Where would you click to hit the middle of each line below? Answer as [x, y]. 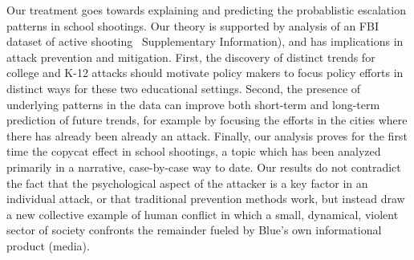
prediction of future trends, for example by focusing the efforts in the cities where [207, 120]
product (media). [48, 245]
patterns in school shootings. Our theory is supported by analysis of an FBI [193, 25]
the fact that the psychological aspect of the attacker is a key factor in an [187, 183]
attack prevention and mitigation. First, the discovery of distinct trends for [191, 57]
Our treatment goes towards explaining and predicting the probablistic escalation [206, 10]
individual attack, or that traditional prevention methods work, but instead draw [206, 199]
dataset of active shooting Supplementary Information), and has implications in [205, 41]
